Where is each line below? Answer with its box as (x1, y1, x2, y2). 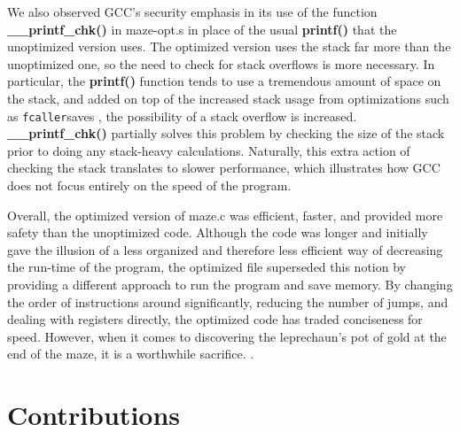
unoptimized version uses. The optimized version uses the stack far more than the (7, 37, 451, 56)
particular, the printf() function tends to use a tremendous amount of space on (7, 72, 441, 90)
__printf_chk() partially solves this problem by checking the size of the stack (7, 124, 445, 143)
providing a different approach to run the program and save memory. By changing (7, 274, 453, 293)
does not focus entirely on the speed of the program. (7, 176, 292, 194)
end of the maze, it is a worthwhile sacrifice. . (7, 344, 254, 363)
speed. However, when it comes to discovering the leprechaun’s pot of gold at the (7, 327, 447, 345)
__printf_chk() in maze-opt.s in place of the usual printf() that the (7, 19, 397, 38)
